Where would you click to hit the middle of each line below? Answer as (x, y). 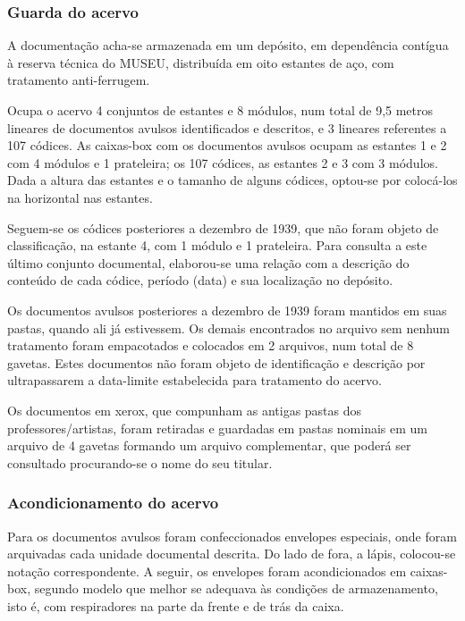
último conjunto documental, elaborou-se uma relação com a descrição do (208, 262)
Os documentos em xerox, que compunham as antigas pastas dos (185, 410)
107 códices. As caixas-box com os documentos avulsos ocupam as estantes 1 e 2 (227, 145)
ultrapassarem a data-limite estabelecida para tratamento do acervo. (194, 380)
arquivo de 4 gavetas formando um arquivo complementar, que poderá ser (209, 445)
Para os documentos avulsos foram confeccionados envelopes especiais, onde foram (232, 536)
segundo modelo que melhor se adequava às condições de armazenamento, (236, 588)
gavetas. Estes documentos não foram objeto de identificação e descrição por (216, 362)
